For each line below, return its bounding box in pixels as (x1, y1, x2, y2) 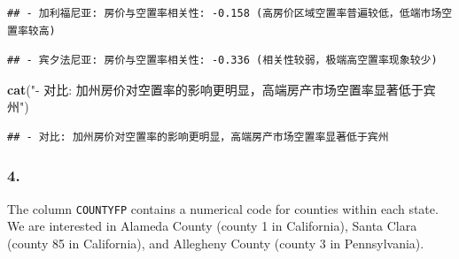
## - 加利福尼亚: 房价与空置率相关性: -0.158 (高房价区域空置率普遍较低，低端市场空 (7, 7, 453, 19)
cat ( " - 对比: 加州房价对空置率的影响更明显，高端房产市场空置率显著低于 (7, 80, 424, 98)
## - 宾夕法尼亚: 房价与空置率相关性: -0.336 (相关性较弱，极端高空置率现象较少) (7, 54, 438, 67)
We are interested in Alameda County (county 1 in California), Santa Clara (7, 217, 417, 235)
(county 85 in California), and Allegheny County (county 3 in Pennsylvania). (7, 234, 424, 253)
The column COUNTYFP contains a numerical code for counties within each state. (7, 199, 439, 217)
